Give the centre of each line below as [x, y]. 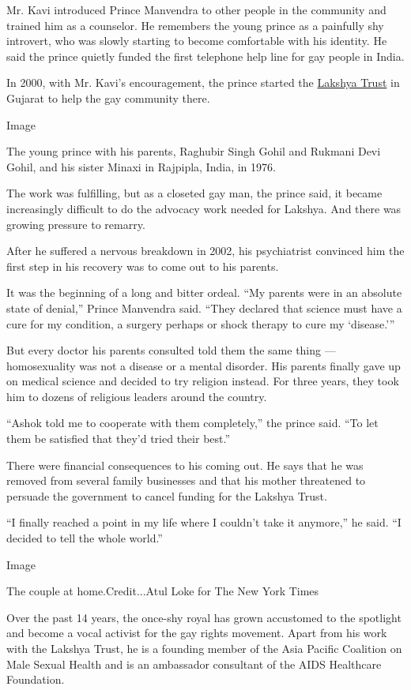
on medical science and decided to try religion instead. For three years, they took [203, 381]
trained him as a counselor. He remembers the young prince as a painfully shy [195, 25]
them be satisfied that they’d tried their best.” [119, 439]
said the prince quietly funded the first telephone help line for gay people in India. [205, 56]
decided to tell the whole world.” [85, 538]
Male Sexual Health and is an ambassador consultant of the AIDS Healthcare [194, 664]
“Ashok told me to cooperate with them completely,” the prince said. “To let [192, 423]
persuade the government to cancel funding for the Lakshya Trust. [167, 495]
